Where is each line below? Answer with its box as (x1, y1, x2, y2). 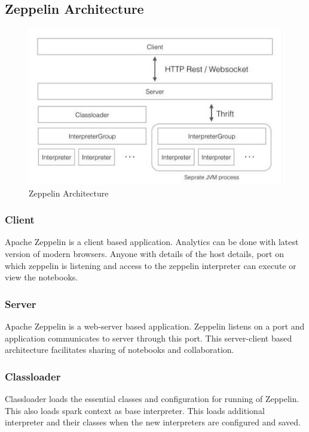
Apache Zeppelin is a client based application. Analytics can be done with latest (5, 235, 299, 248)
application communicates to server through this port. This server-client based (5, 331, 292, 344)
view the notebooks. (5, 271, 78, 283)
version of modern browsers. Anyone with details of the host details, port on (5, 247, 284, 260)
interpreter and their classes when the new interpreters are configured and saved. (5, 416, 301, 428)
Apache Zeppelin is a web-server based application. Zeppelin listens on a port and (5, 320, 305, 333)
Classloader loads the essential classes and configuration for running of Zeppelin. (5, 392, 299, 405)
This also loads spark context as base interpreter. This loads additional (5, 404, 265, 416)
